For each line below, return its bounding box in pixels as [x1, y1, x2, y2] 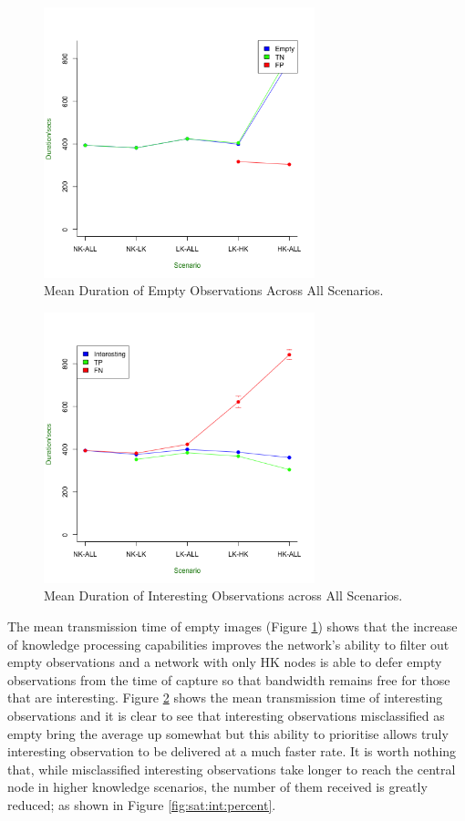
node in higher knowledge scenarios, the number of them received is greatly [7, 777, 428, 796]
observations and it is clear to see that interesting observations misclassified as [7, 705, 445, 724]
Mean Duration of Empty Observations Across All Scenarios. [44, 281, 384, 300]
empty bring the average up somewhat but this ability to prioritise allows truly [7, 724, 449, 743]
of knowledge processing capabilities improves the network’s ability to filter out [7, 634, 449, 653]
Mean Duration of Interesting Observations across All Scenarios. [44, 586, 403, 605]
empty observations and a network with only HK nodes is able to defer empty [7, 652, 442, 672]
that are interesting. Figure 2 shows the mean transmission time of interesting [7, 688, 443, 707]
